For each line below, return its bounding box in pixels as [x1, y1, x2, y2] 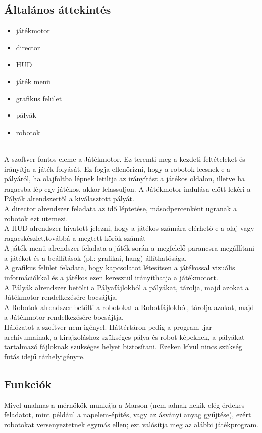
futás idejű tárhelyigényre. [4, 351, 85, 361]
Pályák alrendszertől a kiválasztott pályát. [4, 193, 134, 204]
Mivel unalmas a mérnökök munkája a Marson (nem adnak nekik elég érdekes [4, 399, 245, 410]
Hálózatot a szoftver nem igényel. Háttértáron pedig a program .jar [4, 322, 212, 332]
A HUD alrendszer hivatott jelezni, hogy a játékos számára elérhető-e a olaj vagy [4, 223, 254, 233]
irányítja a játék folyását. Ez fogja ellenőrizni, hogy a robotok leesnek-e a [4, 163, 231, 174]
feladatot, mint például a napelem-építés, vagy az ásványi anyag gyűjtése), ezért [4, 409, 251, 420]
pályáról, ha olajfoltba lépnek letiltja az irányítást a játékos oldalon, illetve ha [4, 173, 245, 184]
